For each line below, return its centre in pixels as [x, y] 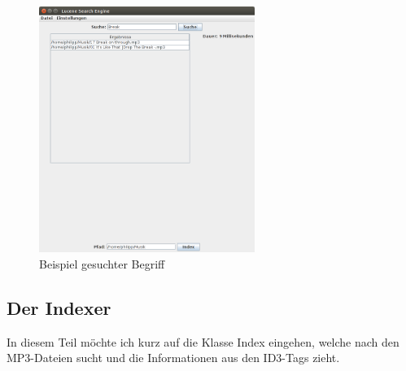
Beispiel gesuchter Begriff [102, 263]
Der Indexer [59, 307]
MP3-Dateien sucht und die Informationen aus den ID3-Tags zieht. [173, 358]
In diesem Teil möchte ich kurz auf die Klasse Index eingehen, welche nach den [203, 341]
